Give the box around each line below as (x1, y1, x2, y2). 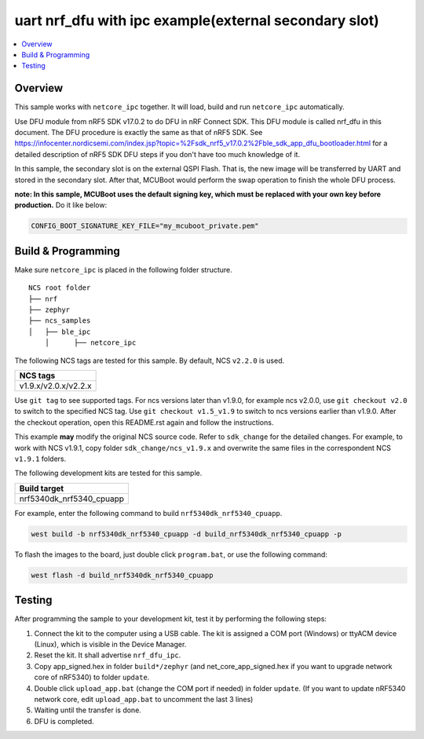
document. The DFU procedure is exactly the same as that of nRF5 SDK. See (14, 128, 263, 137)
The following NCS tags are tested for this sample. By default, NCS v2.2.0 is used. (14, 356, 285, 365)
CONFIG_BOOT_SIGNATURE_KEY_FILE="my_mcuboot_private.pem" (31, 221, 259, 231)
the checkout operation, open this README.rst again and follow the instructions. (14, 417, 274, 427)
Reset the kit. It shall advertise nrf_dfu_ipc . (34, 650, 181, 660)
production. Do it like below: (14, 200, 108, 210)
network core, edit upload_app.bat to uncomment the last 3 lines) (34, 694, 254, 704)
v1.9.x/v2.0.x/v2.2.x (19, 380, 92, 391)
